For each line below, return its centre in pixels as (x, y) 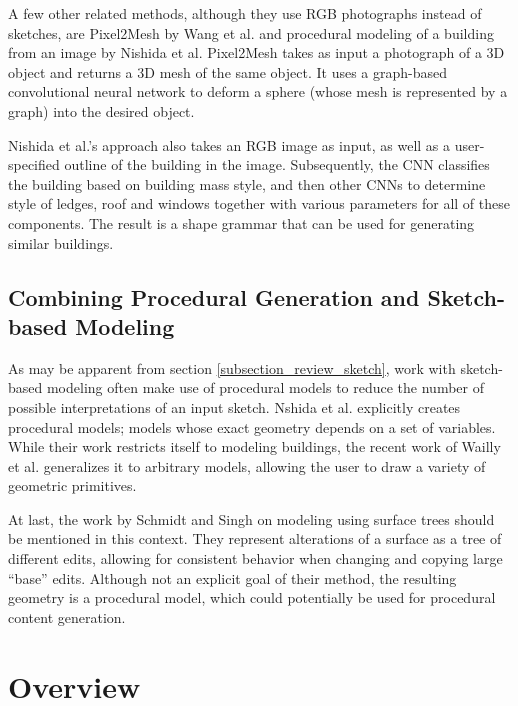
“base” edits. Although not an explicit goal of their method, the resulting (232, 577)
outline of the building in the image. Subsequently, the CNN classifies (277, 164)
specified (34, 164)
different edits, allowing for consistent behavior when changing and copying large (255, 558)
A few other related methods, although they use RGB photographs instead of (245, 13)
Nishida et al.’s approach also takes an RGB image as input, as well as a (229, 144)
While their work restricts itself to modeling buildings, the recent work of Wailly (254, 446)
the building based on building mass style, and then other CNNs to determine (247, 183)
